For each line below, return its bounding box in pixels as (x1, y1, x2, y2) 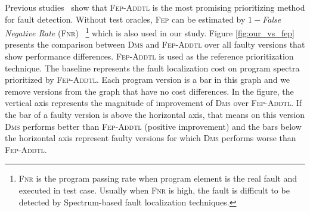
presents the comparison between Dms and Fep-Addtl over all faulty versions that (5, 38, 305, 51)
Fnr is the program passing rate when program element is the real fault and (18, 172, 297, 185)
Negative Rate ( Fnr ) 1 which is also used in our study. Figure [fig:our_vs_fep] (5, 25, 294, 39)
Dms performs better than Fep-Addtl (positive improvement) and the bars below (5, 120, 302, 132)
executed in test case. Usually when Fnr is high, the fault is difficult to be (18, 183, 290, 196)
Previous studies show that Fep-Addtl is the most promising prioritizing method (5, 1, 305, 13)
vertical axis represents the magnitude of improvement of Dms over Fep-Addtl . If (5, 96, 302, 109)
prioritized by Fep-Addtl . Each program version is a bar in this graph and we (5, 73, 290, 86)
